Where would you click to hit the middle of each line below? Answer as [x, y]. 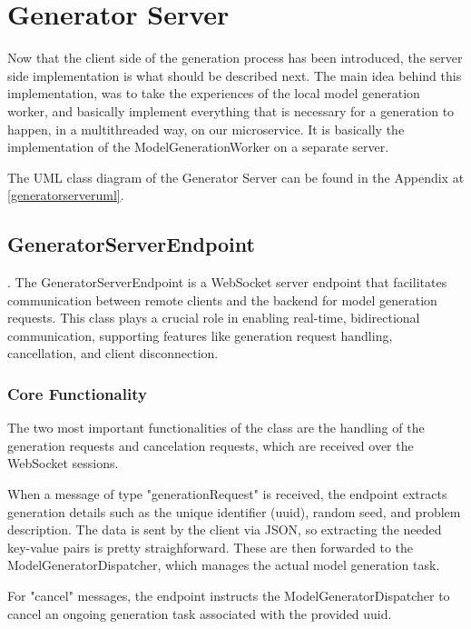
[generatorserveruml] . [66, 195]
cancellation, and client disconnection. [113, 353]
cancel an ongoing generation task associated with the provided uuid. [200, 613]
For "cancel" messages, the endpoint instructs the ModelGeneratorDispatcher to [229, 596]
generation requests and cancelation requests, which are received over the [211, 445]
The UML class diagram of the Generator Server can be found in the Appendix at [236, 177]
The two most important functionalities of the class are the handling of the [216, 428]
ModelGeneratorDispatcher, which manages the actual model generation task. [224, 565]
